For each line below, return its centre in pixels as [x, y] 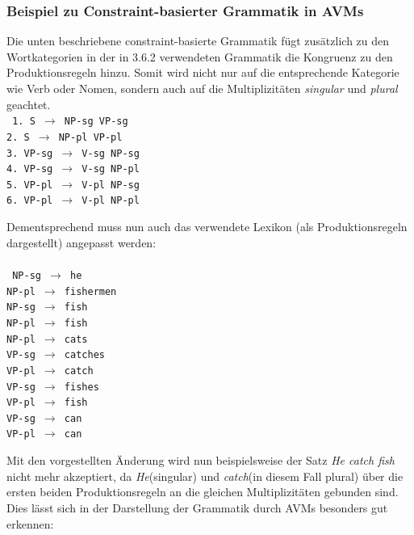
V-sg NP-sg [111, 153]
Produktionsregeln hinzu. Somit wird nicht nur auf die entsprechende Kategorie [203, 72]
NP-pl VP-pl [90, 137]
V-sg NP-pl [111, 169]
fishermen [90, 291]
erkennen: [30, 523]
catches [84, 355]
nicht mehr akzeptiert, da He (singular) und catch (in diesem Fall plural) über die [205, 476]
